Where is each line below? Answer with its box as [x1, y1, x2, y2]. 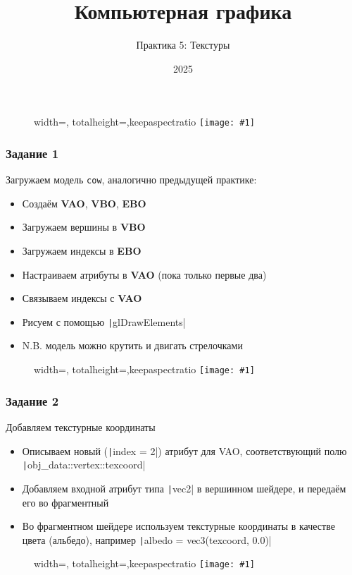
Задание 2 [6, 392, 59, 409]
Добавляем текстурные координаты [6, 419, 156, 434]
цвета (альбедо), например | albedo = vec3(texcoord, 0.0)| [22, 532, 272, 547]
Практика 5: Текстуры [136, 37, 230, 52]
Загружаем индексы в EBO [22, 243, 142, 258]
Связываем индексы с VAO [22, 291, 142, 305]
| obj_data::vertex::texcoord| [22, 457, 146, 472]
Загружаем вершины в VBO [22, 219, 146, 234]
